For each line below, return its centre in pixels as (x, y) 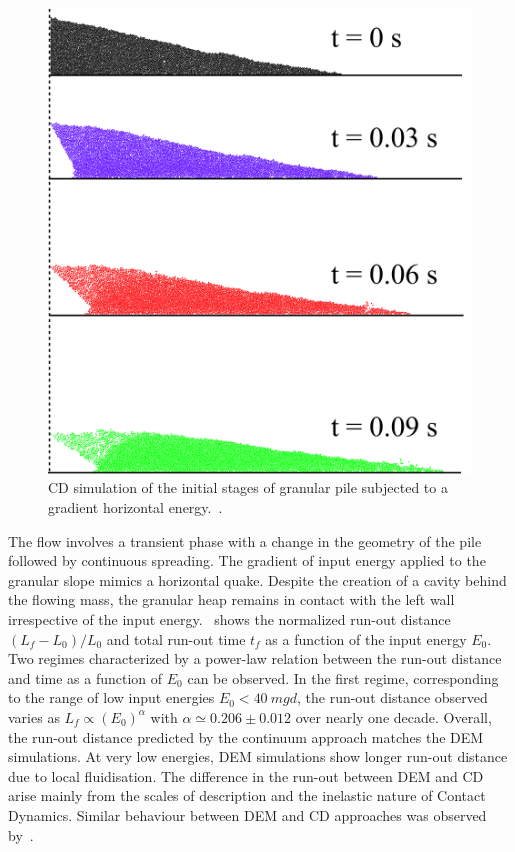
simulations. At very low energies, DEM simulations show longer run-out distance (258, 756)
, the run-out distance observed (392, 697)
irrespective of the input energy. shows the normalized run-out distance (229, 619)
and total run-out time (176, 638)
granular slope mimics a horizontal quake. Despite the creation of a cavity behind (257, 579)
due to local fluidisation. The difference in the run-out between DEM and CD (246, 775)
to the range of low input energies (111, 697)
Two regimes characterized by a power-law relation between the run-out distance (255, 658)
